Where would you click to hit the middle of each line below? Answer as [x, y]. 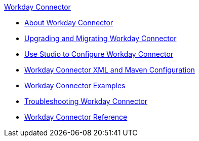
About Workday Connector [69, 23]
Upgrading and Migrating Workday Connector [101, 38]
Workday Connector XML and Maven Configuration [110, 70]
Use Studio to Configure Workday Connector [99, 54]
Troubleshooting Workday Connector [86, 101]
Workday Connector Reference [76, 117]
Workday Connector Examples [75, 85]
